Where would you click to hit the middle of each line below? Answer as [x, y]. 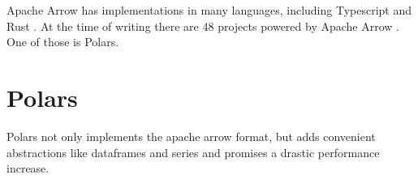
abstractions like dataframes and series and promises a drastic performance [193, 152]
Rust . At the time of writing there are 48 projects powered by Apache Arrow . [203, 26]
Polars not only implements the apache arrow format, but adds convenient [191, 136]
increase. [28, 168]
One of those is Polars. [63, 42]
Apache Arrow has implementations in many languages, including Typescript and [209, 10]
